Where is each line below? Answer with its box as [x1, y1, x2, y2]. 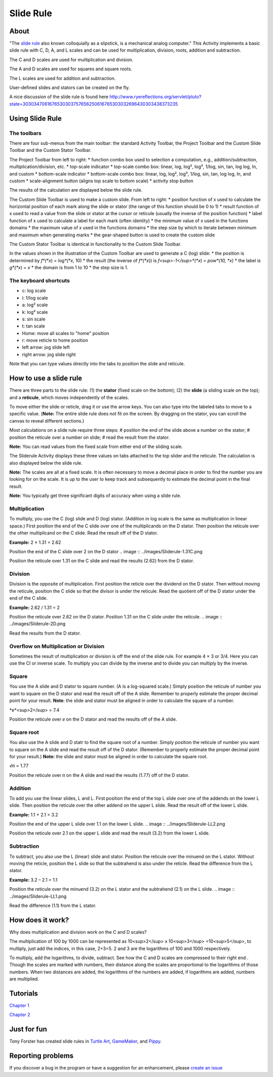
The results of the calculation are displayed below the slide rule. [9, 187, 143, 193]
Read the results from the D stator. [9, 630, 81, 636]
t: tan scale [22, 323, 45, 329]
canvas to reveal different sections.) [9, 418, 84, 424]
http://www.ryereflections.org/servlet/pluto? [109, 94, 202, 100]
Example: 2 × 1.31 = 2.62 [9, 539, 62, 545]
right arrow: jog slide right [22, 351, 76, 357]
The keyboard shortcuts [9, 277, 70, 284]
